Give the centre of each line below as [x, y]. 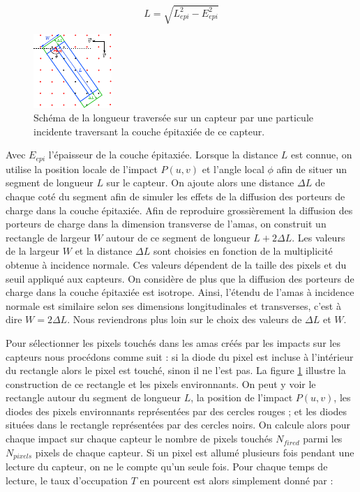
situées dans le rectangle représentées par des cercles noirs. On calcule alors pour [178, 425]
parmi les [323, 439]
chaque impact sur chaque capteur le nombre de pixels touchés [139, 439]
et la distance [104, 251]
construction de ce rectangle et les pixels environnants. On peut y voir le [161, 383]
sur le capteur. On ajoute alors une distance [200, 182]
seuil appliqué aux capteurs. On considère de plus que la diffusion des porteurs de [180, 278]
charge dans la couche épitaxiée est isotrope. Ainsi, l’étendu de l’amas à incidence [180, 292]
